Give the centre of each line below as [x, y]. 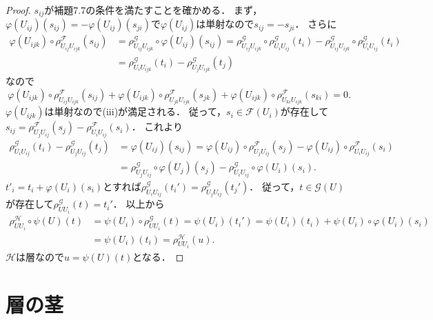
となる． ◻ [158, 257]
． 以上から [139, 204]
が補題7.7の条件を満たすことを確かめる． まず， [153, 10]
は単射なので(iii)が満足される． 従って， [135, 111]
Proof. [18, 10]
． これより [157, 127]
